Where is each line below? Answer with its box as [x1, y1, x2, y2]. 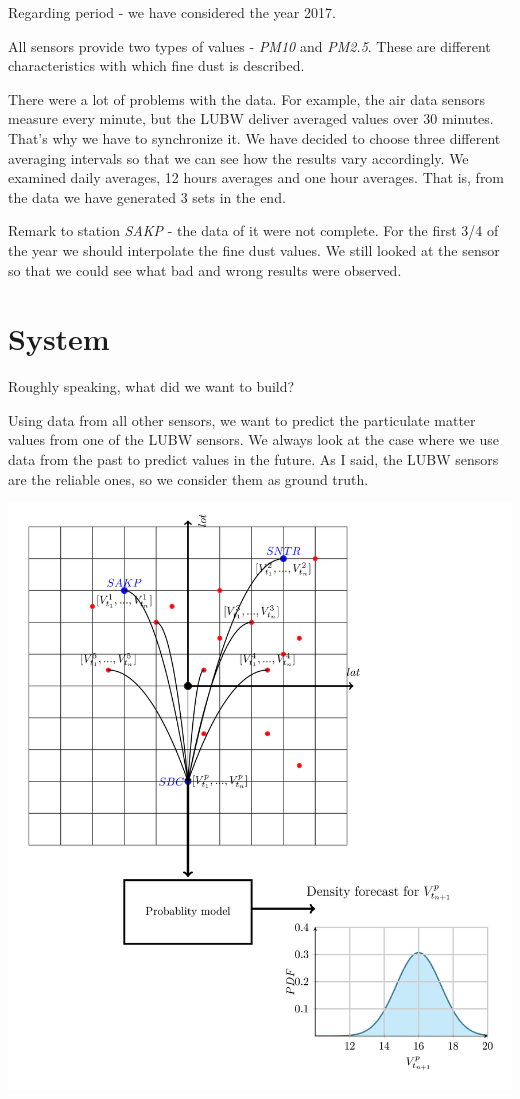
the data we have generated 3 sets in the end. [8, 186, 286, 207]
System [8, 318, 110, 359]
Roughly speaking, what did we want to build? [8, 376, 295, 397]
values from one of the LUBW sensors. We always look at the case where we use [8, 429, 499, 450]
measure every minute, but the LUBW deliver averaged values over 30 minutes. [8, 108, 494, 129]
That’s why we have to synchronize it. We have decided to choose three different [8, 127, 501, 148]
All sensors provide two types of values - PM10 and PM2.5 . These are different [8, 35, 491, 56]
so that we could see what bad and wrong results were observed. [8, 259, 402, 280]
